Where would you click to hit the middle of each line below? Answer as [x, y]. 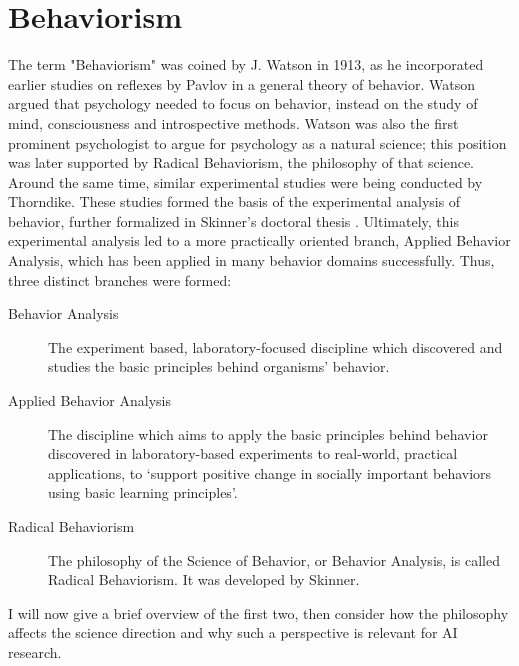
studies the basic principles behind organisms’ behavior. [219, 366]
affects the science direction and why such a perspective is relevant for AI [233, 632]
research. [35, 651]
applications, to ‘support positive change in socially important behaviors [270, 472]
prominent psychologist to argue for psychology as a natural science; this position [257, 142]
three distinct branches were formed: [120, 279]
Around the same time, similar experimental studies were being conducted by [245, 181]
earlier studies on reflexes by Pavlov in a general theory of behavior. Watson [242, 83]
